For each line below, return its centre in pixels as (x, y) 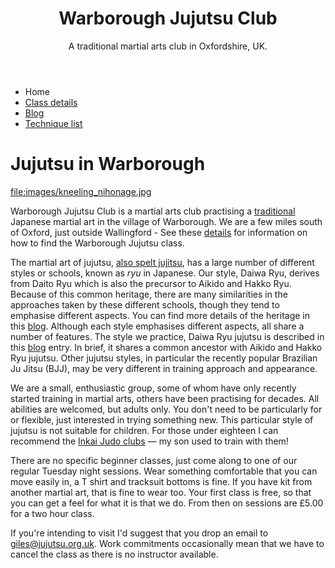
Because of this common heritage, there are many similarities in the (149, 294)
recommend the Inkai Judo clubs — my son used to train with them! (149, 441)
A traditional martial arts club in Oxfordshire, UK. (168, 46)
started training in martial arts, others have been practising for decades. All (165, 398)
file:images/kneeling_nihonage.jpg (81, 191)
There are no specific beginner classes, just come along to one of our (154, 460)
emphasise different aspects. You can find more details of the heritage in (160, 315)
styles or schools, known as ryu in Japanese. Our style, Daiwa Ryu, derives (165, 273)
